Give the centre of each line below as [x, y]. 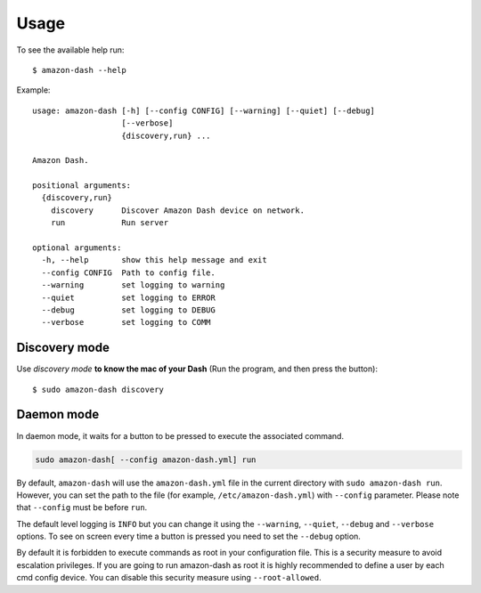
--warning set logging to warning [133, 285]
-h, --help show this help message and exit [154, 260]
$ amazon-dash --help [79, 70]
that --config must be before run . [82, 508]
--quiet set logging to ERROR [128, 297]
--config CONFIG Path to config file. [128, 272]
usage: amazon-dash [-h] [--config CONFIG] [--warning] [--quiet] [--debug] [204, 110]
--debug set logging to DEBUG [128, 310]
